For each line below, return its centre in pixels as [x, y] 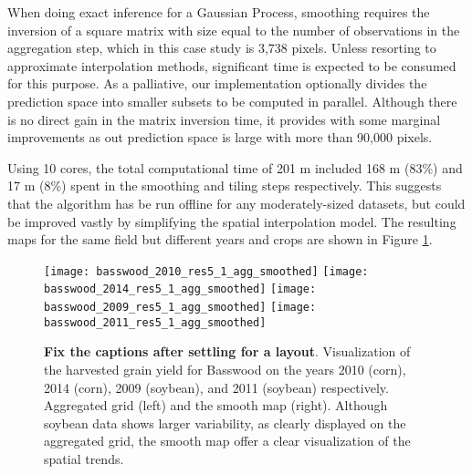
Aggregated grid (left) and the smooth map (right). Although [216, 405]
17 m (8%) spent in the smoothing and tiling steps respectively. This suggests [225, 185]
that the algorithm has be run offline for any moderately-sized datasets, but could [236, 203]
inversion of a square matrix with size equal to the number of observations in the [234, 30]
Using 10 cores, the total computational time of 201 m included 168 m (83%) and [235, 167]
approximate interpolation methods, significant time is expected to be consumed [232, 65]
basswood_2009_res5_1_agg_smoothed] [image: [180, 308]
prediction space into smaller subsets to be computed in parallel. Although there [232, 101]
